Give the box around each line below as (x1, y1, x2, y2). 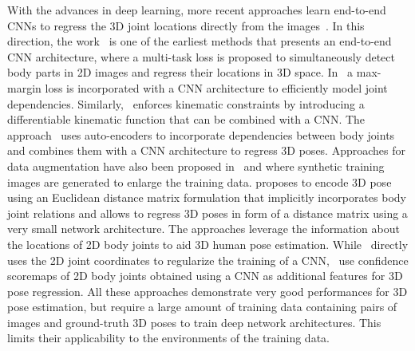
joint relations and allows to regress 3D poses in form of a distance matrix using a (7, 204, 408, 221)
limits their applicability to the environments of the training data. (7, 329, 330, 346)
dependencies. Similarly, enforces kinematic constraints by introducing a (7, 95, 365, 112)
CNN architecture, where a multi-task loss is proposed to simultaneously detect (7, 48, 395, 65)
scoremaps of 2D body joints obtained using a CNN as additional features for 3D (7, 267, 403, 284)
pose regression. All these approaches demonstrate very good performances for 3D (7, 282, 408, 299)
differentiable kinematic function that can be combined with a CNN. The (7, 111, 366, 128)
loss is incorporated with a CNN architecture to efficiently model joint (45, 79, 388, 96)
